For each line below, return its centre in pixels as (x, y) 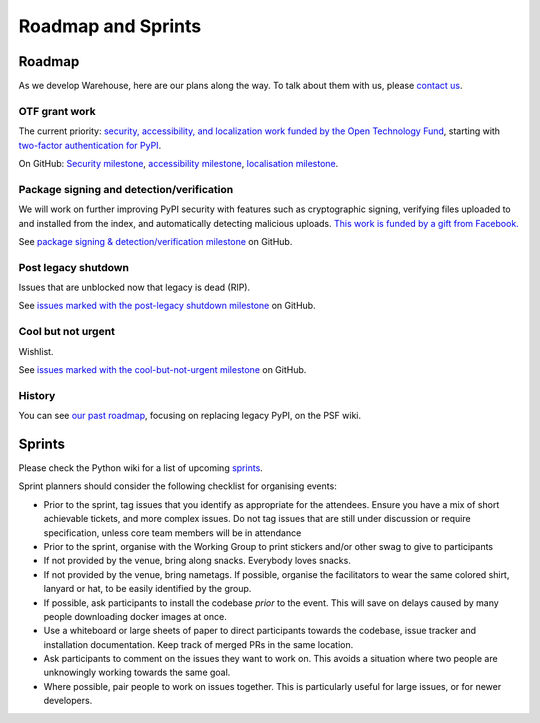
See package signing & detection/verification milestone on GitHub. (155, 241)
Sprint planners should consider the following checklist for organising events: (177, 486)
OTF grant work (57, 111)
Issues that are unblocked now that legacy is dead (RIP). (134, 287)
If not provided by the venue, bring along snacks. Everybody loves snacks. (197, 561)
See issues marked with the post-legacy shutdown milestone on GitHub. (167, 306)
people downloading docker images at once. (135, 616)
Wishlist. (36, 351)
